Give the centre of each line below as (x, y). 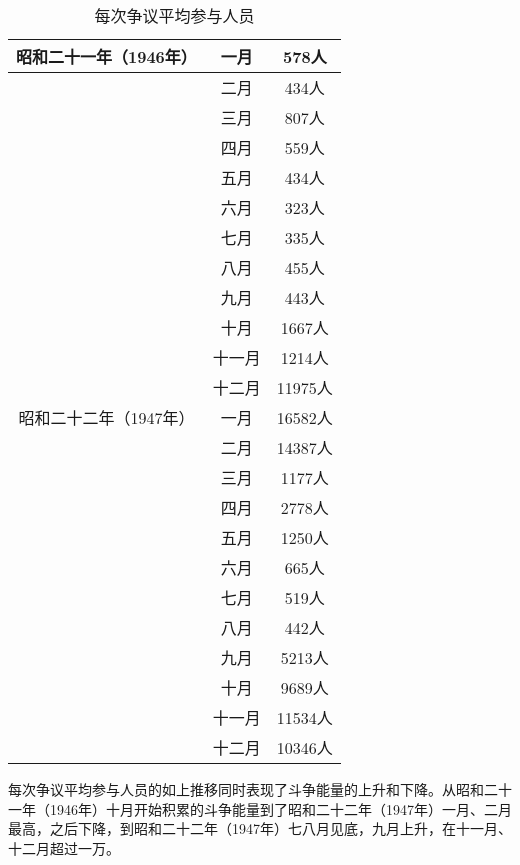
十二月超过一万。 (64, 847)
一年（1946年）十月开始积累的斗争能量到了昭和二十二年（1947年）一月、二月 (260, 808)
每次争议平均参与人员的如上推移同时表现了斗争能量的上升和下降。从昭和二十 (260, 789)
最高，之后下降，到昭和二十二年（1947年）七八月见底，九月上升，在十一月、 (260, 828)
